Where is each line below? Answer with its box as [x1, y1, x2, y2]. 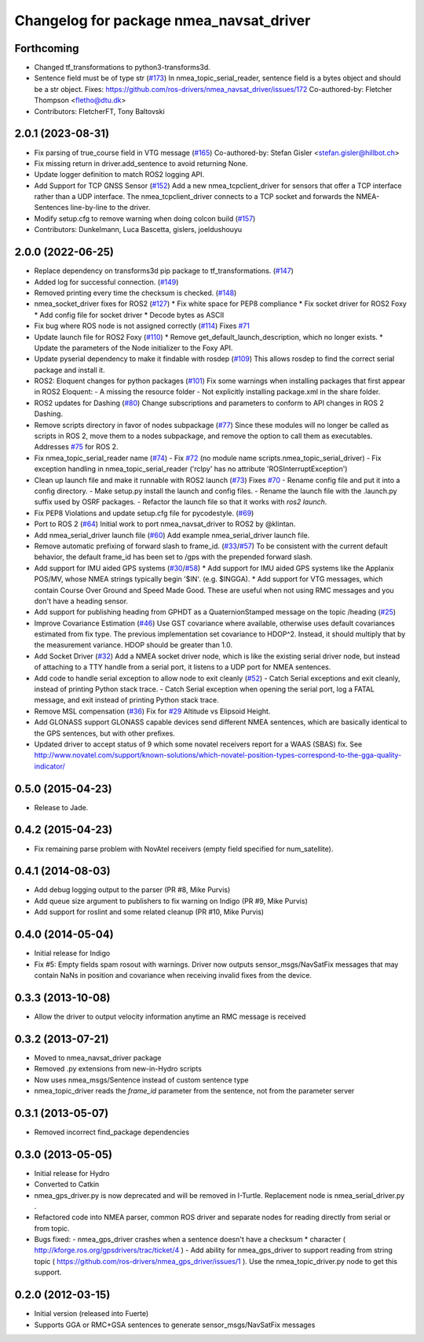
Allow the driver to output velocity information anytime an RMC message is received [34, 1012, 306, 1021]
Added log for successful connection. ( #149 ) [34, 277, 179, 286]
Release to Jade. [34, 802, 89, 812]
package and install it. [34, 365, 105, 374]
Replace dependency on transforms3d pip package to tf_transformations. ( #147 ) [34, 266, 294, 275]
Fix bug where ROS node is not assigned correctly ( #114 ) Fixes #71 [34, 321, 250, 330]
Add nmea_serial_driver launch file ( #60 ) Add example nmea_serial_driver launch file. [34, 530, 310, 540]
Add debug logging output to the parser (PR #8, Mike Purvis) [34, 885, 231, 894]
